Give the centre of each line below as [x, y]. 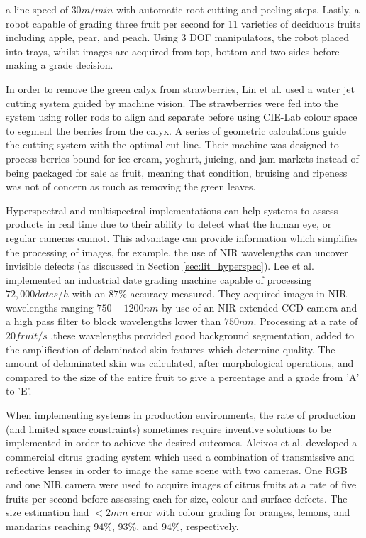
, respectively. [209, 526]
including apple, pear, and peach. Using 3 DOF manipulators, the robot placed [178, 37]
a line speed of [37, 9]
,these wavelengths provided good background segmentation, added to [203, 335]
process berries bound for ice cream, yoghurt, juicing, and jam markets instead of [182, 158]
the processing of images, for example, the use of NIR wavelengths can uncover [177, 252]
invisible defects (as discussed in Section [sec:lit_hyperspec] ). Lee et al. [160, 266]
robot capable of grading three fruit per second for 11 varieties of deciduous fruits [183, 23]
